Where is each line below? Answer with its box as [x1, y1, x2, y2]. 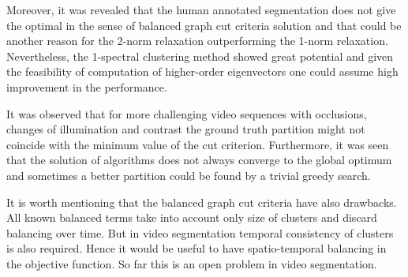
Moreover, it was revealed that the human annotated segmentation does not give [6, 2, 396, 17]
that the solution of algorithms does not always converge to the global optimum [6, 152, 392, 168]
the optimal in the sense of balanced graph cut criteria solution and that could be [6, 17, 402, 33]
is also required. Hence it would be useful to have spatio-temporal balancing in [6, 240, 387, 256]
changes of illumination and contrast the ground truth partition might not [6, 121, 365, 137]
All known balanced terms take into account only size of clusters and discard [6, 209, 377, 226]
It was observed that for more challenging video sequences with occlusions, [6, 105, 367, 122]
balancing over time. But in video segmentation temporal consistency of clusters [6, 224, 394, 241]
